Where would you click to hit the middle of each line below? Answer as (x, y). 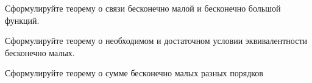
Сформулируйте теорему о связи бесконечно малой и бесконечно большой (143, 8)
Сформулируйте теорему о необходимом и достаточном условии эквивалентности (156, 41)
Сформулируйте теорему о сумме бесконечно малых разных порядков (134, 73)
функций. (22, 20)
